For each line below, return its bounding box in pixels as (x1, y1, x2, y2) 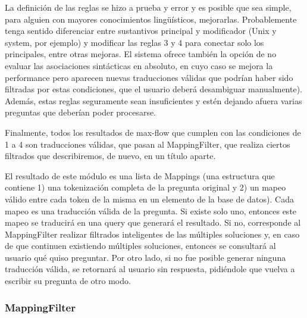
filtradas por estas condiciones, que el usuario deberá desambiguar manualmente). (5, 83, 302, 95)
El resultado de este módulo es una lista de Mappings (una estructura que (5, 169, 275, 182)
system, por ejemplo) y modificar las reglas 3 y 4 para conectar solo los (5, 36, 264, 48)
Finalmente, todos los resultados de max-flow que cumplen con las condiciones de (5, 126, 301, 138)
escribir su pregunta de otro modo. (5, 275, 131, 287)
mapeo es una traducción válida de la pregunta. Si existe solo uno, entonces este (5, 204, 297, 217)
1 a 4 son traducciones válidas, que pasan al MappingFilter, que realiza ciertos (5, 138, 290, 150)
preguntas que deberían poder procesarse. (5, 106, 156, 119)
